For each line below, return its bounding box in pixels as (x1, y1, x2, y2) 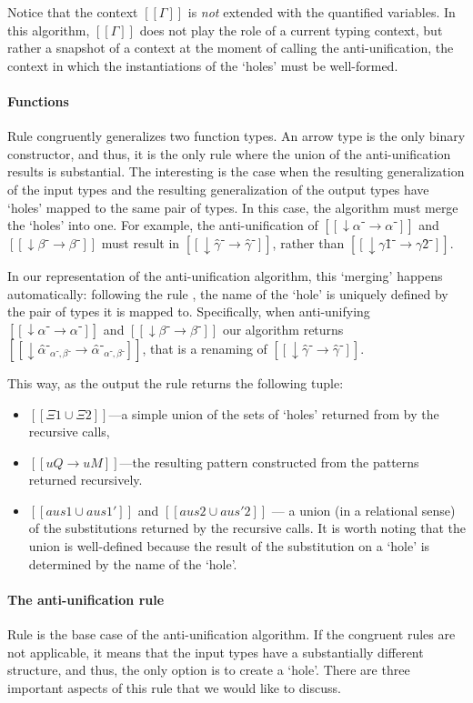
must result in (101, 234, 180, 253)
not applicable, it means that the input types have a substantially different (7, 642, 424, 661)
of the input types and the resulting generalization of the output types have (7, 179, 429, 198)
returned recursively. (28, 470, 143, 489)
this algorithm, (7, 20, 90, 39)
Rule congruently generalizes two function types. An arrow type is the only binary (7, 126, 466, 146)
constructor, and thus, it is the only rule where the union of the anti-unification (7, 144, 451, 163)
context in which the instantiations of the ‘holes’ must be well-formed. (7, 55, 398, 75)
